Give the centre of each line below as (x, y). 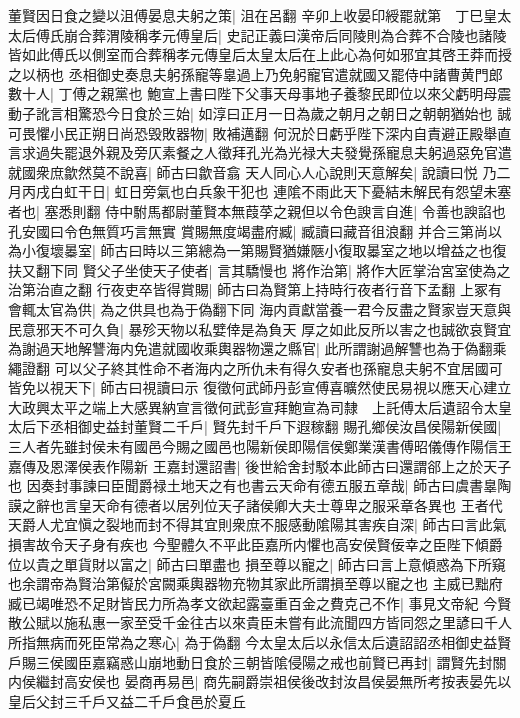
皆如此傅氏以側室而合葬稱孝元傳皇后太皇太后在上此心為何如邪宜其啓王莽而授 (260, 54)
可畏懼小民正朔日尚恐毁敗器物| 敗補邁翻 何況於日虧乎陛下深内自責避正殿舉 (253, 132)
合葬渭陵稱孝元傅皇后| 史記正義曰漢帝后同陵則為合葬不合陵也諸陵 (292, 34)
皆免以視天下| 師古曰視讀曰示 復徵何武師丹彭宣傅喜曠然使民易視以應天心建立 (260, 387)
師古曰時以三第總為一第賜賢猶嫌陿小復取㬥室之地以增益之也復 (303, 250)
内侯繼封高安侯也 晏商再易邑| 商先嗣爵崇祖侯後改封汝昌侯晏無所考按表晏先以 (260, 681)
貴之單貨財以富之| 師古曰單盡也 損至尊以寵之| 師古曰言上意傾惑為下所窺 (270, 563)
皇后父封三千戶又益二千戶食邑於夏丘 (127, 700)
